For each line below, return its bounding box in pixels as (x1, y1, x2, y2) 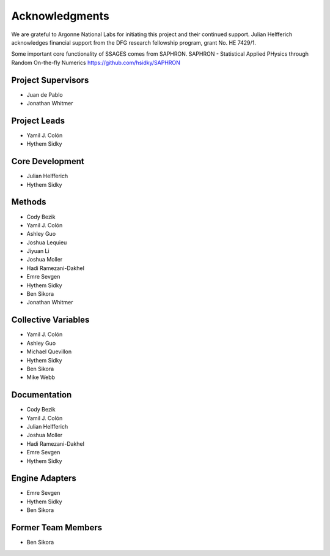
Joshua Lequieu (26, 239, 67, 246)
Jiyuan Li (26, 247, 50, 255)
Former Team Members (11, 522, 103, 533)
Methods (11, 197, 46, 208)
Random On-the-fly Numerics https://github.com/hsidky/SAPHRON (11, 59, 180, 66)
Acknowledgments (11, 9, 110, 23)
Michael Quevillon (26, 348, 72, 355)
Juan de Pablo (26, 91, 64, 98)
